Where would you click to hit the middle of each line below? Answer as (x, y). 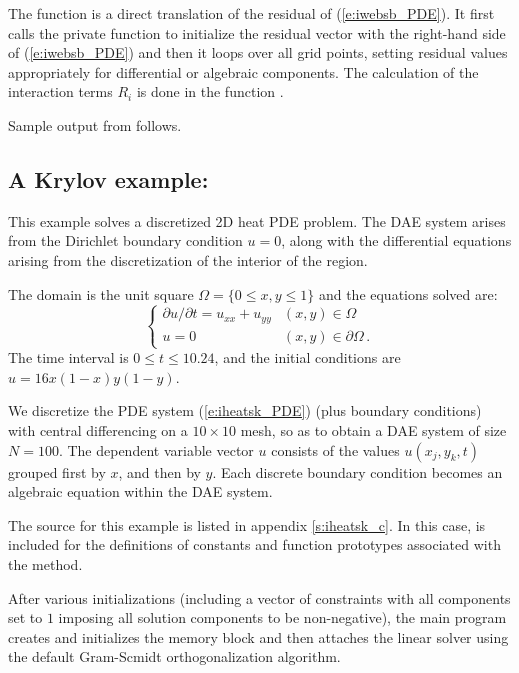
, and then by (159, 471)
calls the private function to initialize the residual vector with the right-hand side (257, 32)
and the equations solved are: (408, 293)
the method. (45, 563)
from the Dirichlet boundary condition (125, 240)
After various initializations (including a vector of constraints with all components (259, 597)
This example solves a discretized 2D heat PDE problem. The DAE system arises (257, 220)
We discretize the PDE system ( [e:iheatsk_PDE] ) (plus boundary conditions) (245, 410)
